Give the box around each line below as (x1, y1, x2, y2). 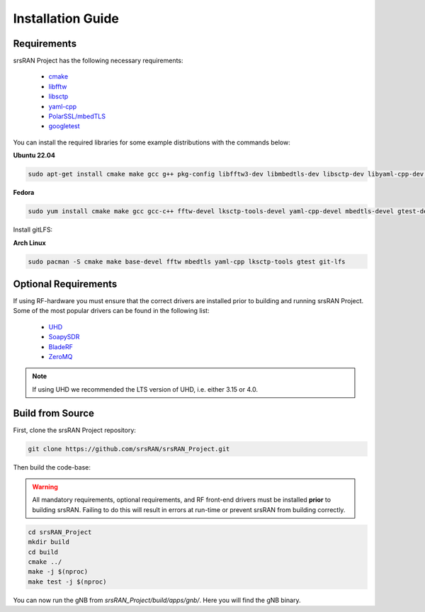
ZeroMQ (48, 352, 73, 361)
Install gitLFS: (13, 225, 53, 234)
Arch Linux (13, 238, 46, 247)
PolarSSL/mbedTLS (48, 112, 106, 120)
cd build (28, 548, 59, 556)
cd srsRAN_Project (28, 528, 92, 536)
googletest (48, 122, 81, 130)
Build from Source (13, 407, 95, 419)
